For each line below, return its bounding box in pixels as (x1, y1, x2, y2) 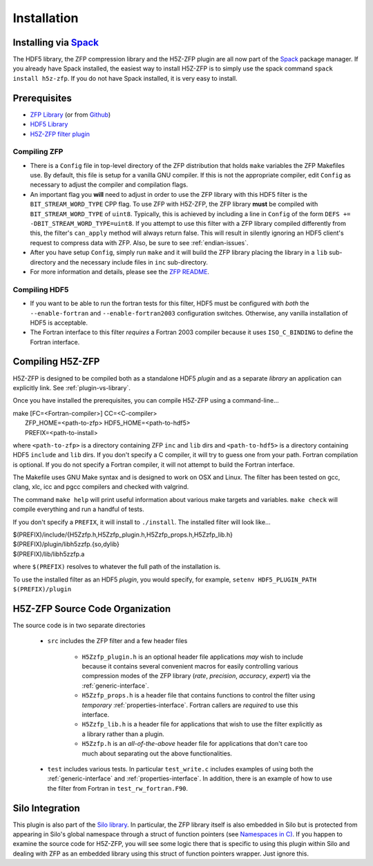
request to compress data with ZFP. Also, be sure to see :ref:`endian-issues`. (30, 238, 249, 247)
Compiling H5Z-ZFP (12, 356, 100, 367)
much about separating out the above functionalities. (82, 749, 233, 758)
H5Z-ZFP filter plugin (30, 130, 90, 138)
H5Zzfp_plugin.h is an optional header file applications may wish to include (82, 653, 303, 661)
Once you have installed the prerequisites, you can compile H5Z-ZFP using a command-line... (12, 396, 279, 405)
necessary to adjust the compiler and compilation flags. (30, 180, 189, 189)
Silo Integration (12, 802, 81, 814)
